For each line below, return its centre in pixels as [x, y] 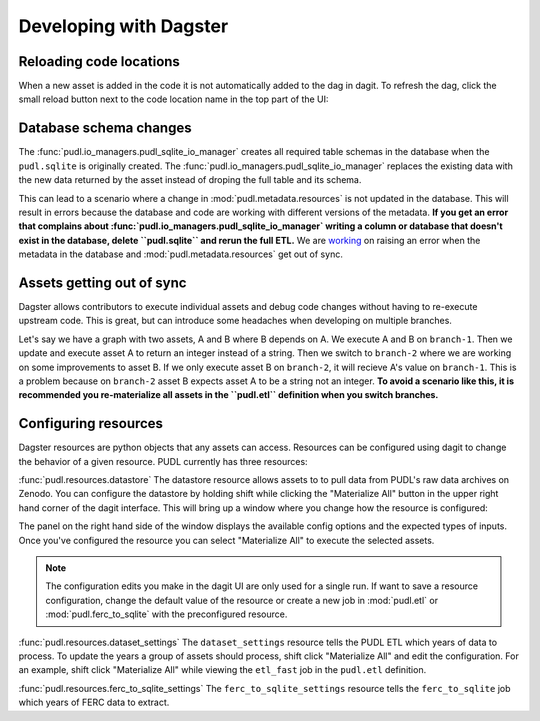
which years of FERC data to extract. [94, 702]
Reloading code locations [99, 61]
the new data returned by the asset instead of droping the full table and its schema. [190, 180]
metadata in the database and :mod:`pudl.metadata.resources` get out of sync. [181, 254]
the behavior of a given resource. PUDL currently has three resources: [163, 461]
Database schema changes [105, 128]
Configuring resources [91, 423]
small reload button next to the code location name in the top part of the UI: [173, 99]
